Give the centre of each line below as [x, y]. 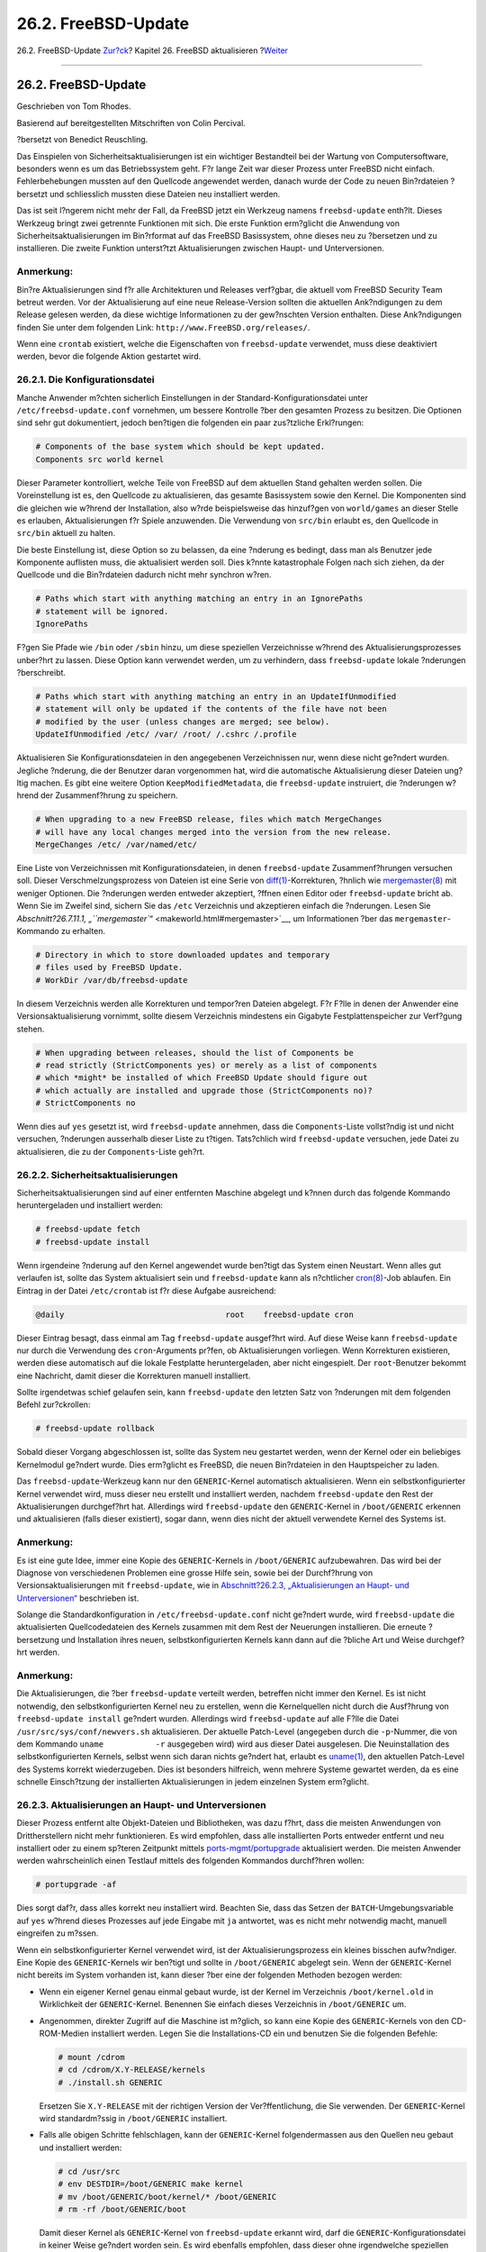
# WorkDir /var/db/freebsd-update [112, 980]
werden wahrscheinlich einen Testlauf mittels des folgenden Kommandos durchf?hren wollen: [190, 1861]
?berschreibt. [41, 672]
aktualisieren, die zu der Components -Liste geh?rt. [111, 1151]
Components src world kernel [100, 459]
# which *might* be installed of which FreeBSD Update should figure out [202, 1078]
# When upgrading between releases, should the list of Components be [195, 1053]
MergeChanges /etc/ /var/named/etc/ [117, 845]
